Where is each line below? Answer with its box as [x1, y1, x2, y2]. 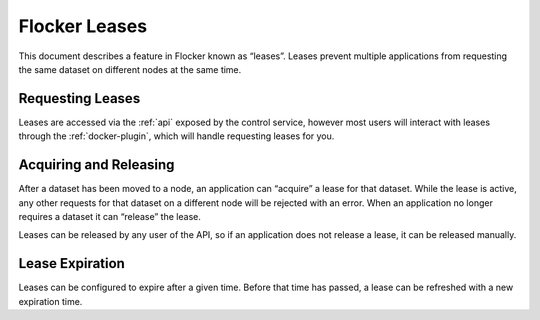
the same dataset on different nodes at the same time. [18, 63, 242, 75]
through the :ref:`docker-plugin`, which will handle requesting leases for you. [18, 130, 335, 142]
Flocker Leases [18, 15, 148, 37]
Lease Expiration [18, 255, 125, 272]
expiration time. [18, 295, 83, 307]
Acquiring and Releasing [18, 156, 175, 174]
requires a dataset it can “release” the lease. [18, 210, 202, 222]
